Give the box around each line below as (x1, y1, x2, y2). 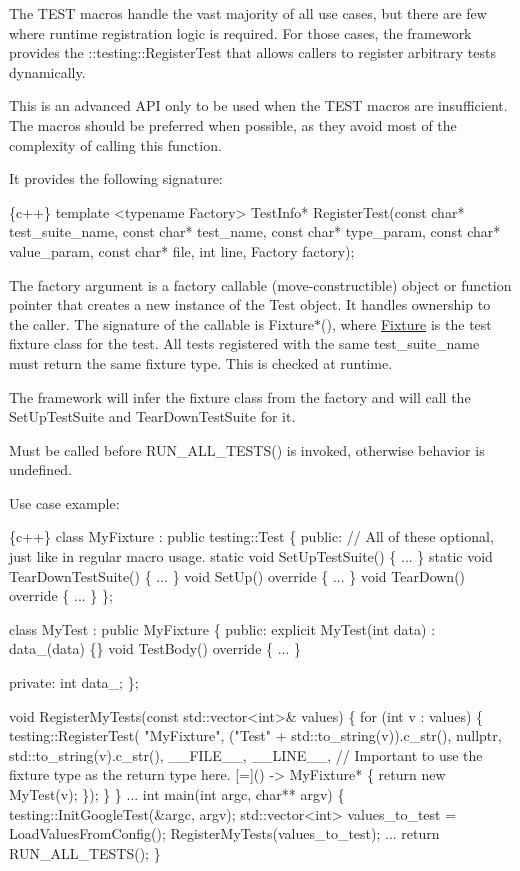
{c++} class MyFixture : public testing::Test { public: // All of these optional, (9, 526, 494, 547)
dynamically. (9, 61, 86, 82)
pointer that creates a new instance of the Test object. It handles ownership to (9, 294, 491, 315)
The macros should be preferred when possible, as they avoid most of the (9, 114, 457, 135)
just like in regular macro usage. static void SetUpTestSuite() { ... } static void (9, 546, 493, 567)
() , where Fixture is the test (320, 313, 492, 334)
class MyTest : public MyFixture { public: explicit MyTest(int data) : (9, 618, 436, 639)
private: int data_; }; (9, 672, 139, 693)
